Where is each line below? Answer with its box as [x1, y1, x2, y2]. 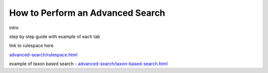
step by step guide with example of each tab [9, 34, 100, 39]
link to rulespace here [9, 42, 54, 49]
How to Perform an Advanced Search [9, 7, 166, 18]
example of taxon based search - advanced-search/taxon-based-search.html [9, 61, 168, 67]
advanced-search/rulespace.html [9, 52, 78, 58]
